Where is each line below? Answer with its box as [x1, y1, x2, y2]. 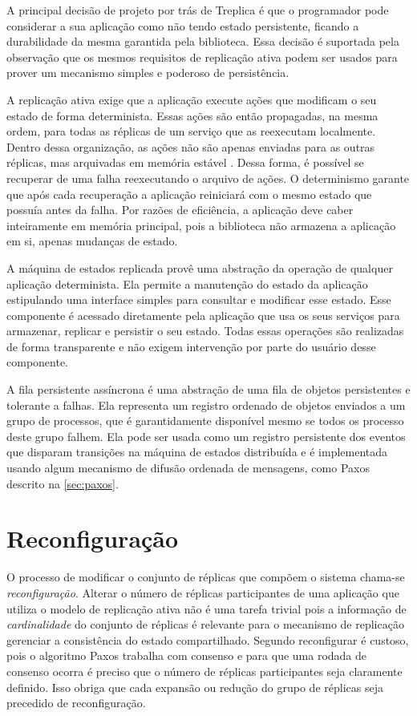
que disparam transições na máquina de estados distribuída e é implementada [6, 443, 388, 460]
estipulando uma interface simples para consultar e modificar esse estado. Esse [6, 291, 391, 308]
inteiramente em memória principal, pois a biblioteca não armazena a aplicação [6, 216, 396, 233]
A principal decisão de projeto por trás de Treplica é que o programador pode [6, 2, 389, 18]
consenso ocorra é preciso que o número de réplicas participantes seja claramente [6, 662, 403, 679]
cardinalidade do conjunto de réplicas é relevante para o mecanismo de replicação [6, 616, 404, 633]
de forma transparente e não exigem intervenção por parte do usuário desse [6, 338, 376, 354]
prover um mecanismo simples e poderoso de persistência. [6, 64, 289, 81]
